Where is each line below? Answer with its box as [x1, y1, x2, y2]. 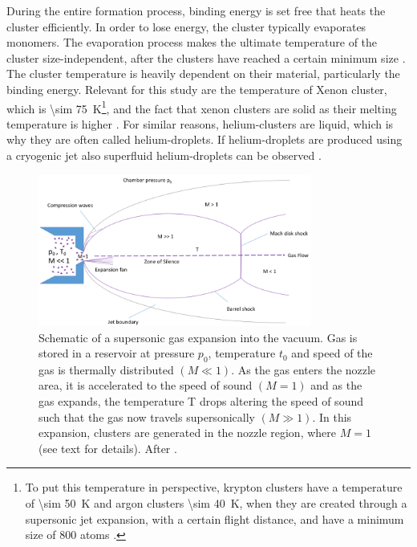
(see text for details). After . [38, 439, 177, 456]
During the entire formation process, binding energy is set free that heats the [6, 2, 386, 18]
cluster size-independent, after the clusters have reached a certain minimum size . [6, 49, 406, 66]
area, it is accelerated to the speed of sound [38, 377, 253, 394]
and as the [310, 377, 362, 394]
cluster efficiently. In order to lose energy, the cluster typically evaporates [6, 18, 366, 35]
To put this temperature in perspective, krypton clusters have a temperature [25, 479, 403, 496]
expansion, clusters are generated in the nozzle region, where [38, 424, 337, 441]
